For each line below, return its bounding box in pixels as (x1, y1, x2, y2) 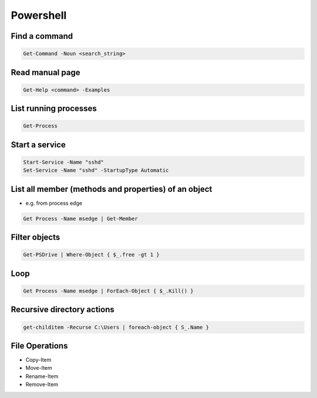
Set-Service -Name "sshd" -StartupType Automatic (23, 167, 169, 174)
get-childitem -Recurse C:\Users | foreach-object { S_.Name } (23, 323, 210, 330)
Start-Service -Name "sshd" (23, 158, 104, 166)
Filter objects (11, 232, 60, 242)
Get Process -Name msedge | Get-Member (23, 215, 138, 222)
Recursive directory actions (11, 305, 114, 315)
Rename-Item (25, 373, 59, 380)
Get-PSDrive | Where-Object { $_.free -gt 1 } (23, 251, 160, 258)
